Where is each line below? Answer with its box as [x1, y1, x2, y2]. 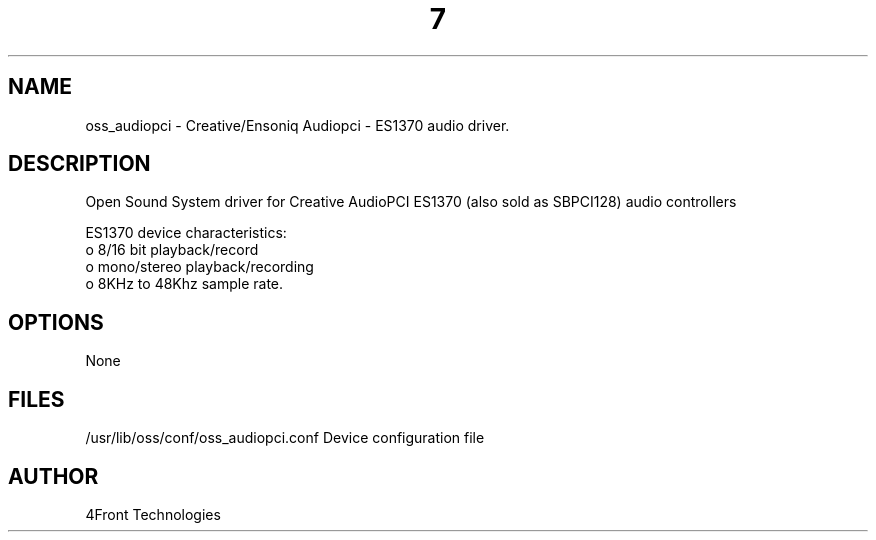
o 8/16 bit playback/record [85, 241, 259, 259]
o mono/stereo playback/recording [85, 258, 314, 276]
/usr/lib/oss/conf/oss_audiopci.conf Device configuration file [85, 429, 485, 447]
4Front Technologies [85, 505, 221, 523]
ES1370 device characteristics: [85, 224, 287, 242]
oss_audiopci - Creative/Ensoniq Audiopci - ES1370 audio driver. [85, 116, 510, 134]
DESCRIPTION [8, 151, 151, 177]
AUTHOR [8, 463, 99, 489]
